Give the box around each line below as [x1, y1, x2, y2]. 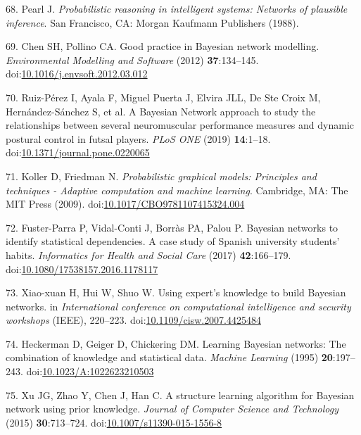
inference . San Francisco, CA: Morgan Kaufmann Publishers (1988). [6, 15, 299, 30]
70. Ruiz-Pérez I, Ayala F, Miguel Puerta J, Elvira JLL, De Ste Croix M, [6, 89, 321, 104]
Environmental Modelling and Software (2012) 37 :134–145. [6, 52, 259, 67]
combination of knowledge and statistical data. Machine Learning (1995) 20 [6, 350, 333, 365]
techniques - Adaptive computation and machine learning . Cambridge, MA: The [6, 182, 348, 197]
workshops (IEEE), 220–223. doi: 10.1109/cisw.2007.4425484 [6, 313, 262, 327]
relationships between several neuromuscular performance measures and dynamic [6, 118, 354, 132]
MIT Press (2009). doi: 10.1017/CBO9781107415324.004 [6, 196, 245, 211]
